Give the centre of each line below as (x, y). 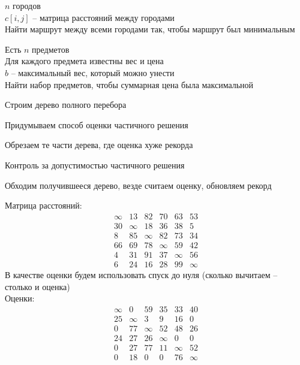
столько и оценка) (37, 286)
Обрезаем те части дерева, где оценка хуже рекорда (99, 145)
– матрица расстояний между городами (103, 17)
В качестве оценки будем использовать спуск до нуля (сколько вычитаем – (141, 274)
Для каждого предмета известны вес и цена (84, 61)
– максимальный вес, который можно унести (93, 72)
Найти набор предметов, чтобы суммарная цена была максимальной (129, 84)
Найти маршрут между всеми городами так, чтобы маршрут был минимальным (150, 29)
